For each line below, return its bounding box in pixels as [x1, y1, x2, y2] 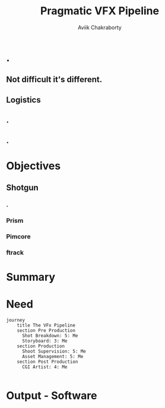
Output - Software [6, 389, 97, 403]
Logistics [6, 95, 41, 105]
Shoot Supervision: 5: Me [21, 348, 86, 354]
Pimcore [6, 232, 31, 240]
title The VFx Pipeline [17, 322, 76, 328]
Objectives [6, 159, 61, 172]
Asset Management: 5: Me [21, 353, 84, 359]
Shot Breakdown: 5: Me [21, 332, 78, 338]
